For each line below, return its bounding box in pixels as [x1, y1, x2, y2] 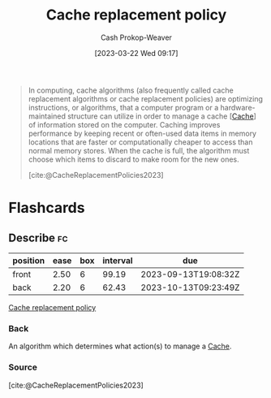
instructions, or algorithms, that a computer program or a [28, 102, 219, 112]
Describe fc [8, 231, 68, 244]
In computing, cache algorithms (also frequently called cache [28, 85, 234, 95]
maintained [28, 111, 67, 121]
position [12, 254, 45, 266]
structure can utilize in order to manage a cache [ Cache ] [67, 111, 257, 121]
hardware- [220, 102, 256, 112]
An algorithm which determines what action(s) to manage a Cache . [8, 341, 232, 351]
